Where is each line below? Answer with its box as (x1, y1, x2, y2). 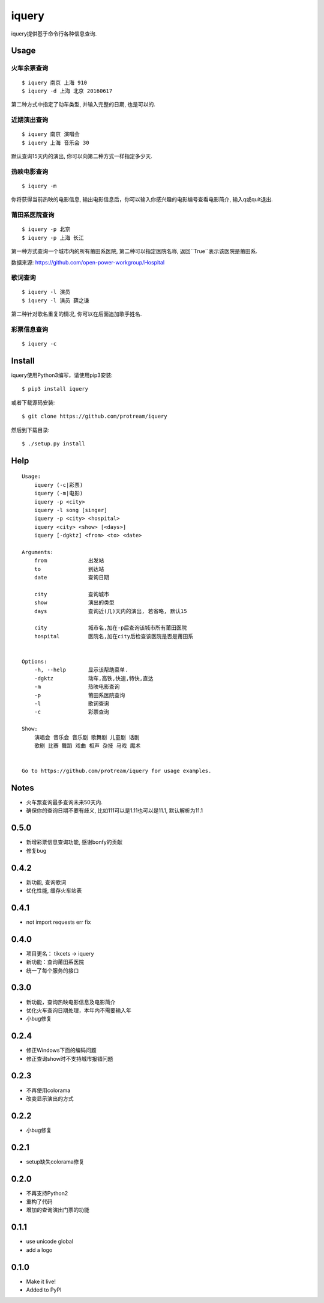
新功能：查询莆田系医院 (26, 959, 84, 966)
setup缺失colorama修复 (26, 1158, 85, 1165)
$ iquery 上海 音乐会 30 (22, 139, 89, 146)
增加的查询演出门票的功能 (26, 1206, 89, 1213)
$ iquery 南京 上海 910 (22, 79, 88, 86)
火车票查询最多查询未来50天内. (26, 799, 103, 806)
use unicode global (26, 1238, 74, 1245)
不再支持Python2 (26, 1189, 68, 1197)
